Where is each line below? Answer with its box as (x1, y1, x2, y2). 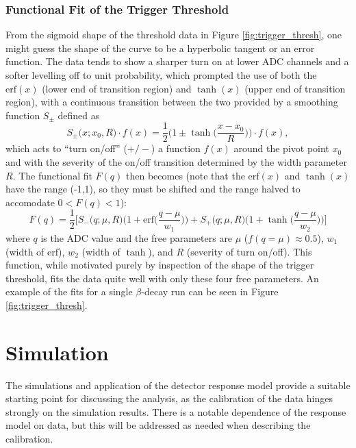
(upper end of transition (244, 81, 346, 95)
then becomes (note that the (126, 168, 245, 182)
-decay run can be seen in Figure (141, 284, 279, 299)
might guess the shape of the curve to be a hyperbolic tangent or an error (5, 40, 315, 55)
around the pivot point (233, 141, 329, 155)
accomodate (5, 195, 55, 209)
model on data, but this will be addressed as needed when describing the (5, 418, 311, 432)
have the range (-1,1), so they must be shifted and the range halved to (5, 182, 301, 196)
